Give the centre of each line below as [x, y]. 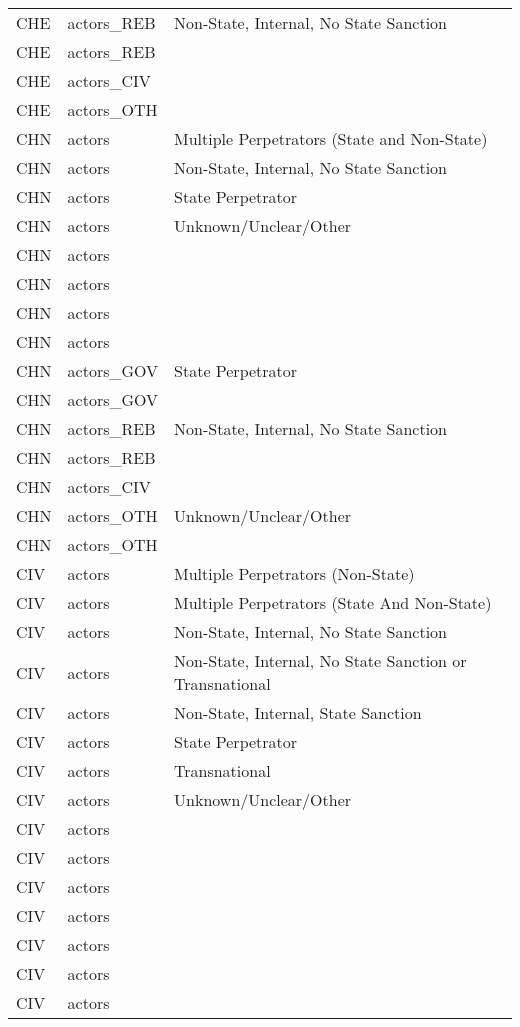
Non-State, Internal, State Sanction [298, 712]
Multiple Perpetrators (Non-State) [294, 573]
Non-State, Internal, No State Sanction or [320, 660]
